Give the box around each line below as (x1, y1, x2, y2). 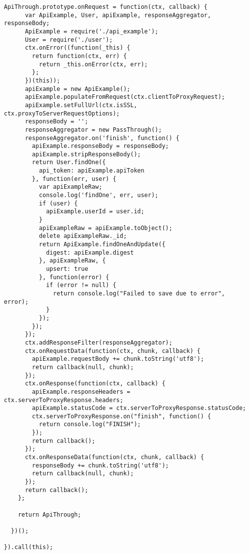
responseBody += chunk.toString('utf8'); (32, 462, 169, 469)
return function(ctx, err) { (32, 52, 127, 59)
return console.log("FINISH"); (39, 421, 141, 428)
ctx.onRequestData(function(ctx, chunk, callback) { (25, 347, 200, 354)
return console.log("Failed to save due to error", (53, 290, 225, 297)
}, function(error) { (39, 273, 109, 281)
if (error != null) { (46, 282, 117, 289)
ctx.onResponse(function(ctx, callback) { (25, 380, 166, 387)
